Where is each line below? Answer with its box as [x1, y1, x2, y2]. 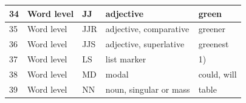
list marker [105, 53, 146, 65]
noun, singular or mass [105, 82, 190, 95]
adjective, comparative [105, 22, 190, 35]
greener [198, 22, 226, 35]
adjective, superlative [105, 38, 185, 50]
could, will [198, 67, 237, 80]
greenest [198, 38, 229, 50]
